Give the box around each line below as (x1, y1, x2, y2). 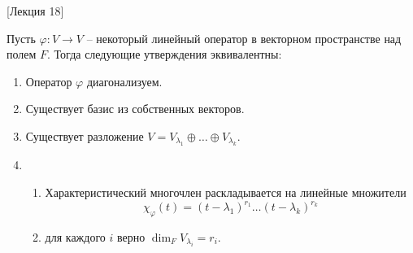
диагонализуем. (86, 72, 163, 89)
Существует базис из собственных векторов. (25, 100, 245, 117)
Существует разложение (25, 127, 144, 144)
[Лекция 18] (7, 2, 64, 19)
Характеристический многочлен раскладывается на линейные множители (45, 183, 406, 200)
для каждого (45, 228, 106, 245)
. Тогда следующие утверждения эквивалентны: (47, 46, 282, 63)
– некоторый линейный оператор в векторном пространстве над (86, 29, 402, 46)
